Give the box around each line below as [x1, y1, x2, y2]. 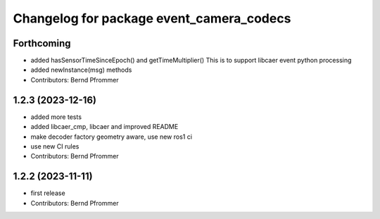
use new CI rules [30, 142, 80, 151]
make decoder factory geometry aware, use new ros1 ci [30, 132, 193, 141]
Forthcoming [13, 37, 71, 49]
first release [30, 189, 66, 197]
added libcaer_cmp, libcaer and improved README [30, 123, 179, 131]
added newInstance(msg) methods [30, 65, 132, 74]
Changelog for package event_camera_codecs [13, 11, 291, 26]
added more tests [30, 113, 82, 121]
